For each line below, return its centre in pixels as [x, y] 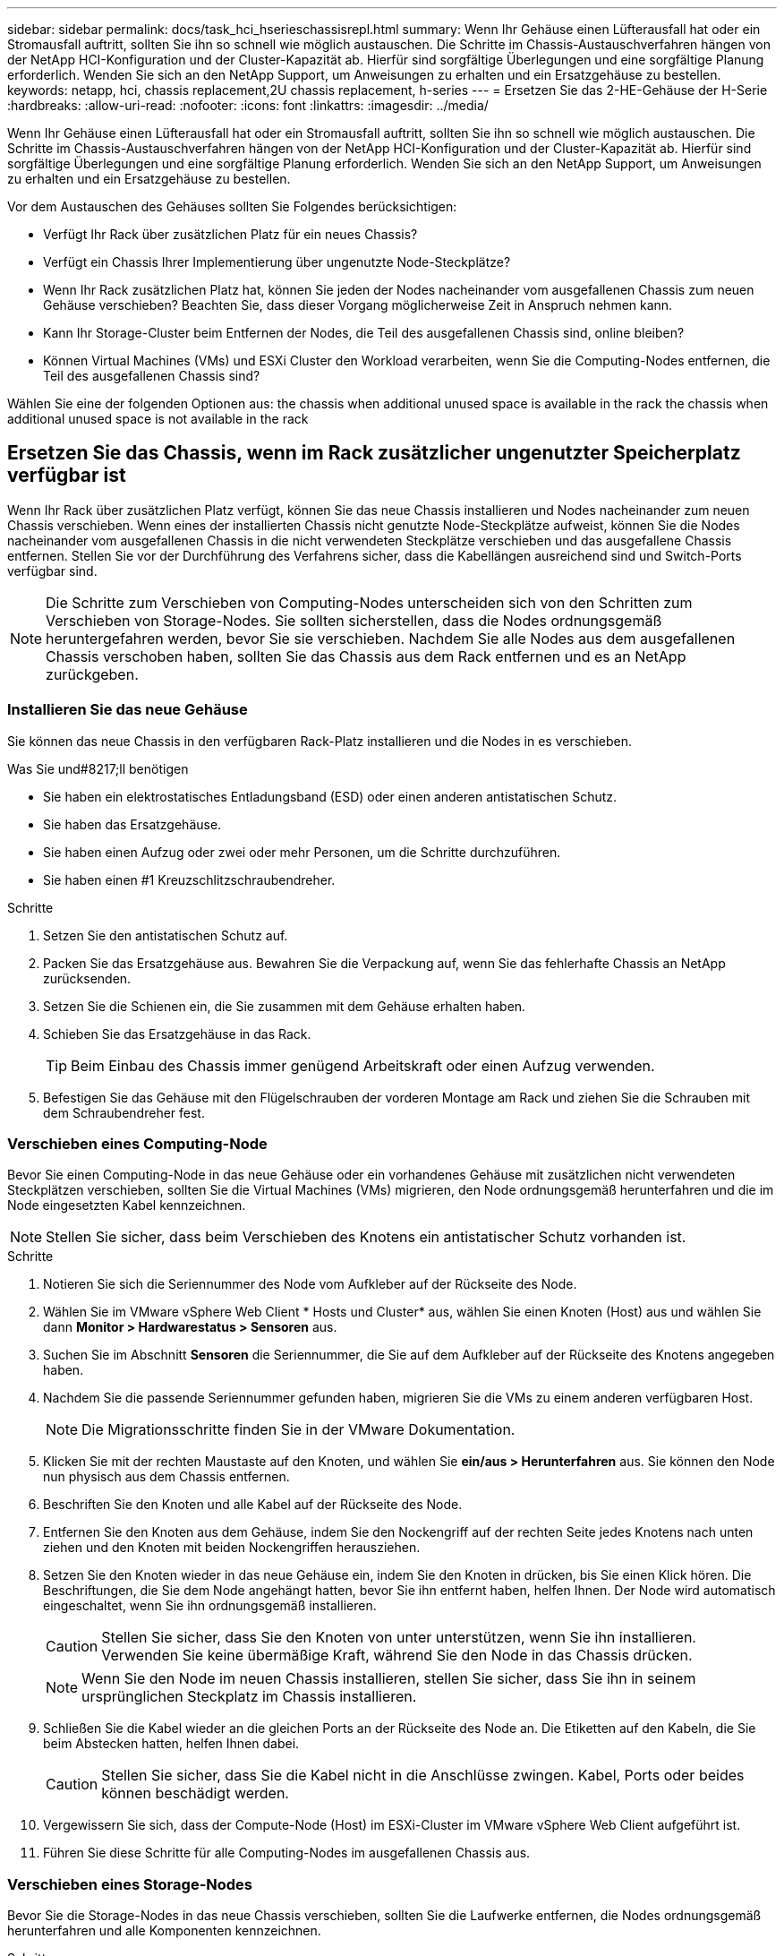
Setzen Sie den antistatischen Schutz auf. [166, 935]
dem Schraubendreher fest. [124, 1112]
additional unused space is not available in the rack [158, 419]
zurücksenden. [87, 978]
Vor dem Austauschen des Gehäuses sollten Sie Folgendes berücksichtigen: [232, 206]
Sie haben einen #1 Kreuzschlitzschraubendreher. [189, 879]
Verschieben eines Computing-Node [137, 1143]
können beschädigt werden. [195, 1793]
